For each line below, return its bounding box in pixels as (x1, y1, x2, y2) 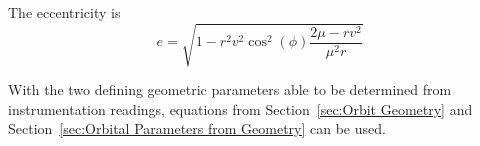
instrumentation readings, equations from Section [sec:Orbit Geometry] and (8, 98, 473, 119)
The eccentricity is (8, 2, 121, 22)
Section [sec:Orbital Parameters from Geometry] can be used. (8, 118, 386, 139)
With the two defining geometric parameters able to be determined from (8, 79, 452, 100)
